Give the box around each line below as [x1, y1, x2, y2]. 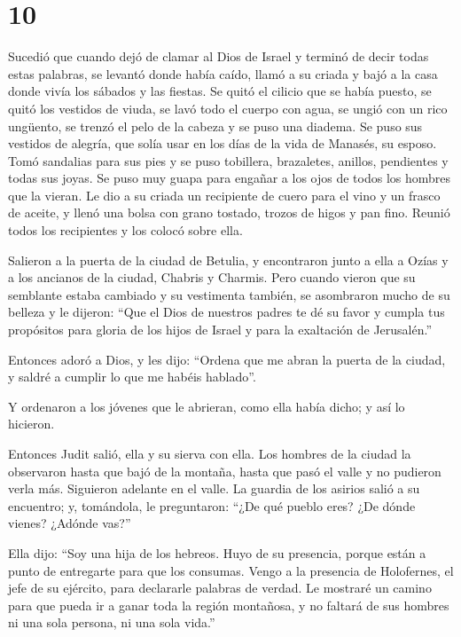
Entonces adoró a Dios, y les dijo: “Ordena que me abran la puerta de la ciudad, [8, 350, 446, 368]
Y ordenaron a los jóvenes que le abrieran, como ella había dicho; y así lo [8, 397, 405, 415]
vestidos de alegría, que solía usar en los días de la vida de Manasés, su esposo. [8, 134, 437, 153]
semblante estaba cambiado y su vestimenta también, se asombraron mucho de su [8, 285, 450, 303]
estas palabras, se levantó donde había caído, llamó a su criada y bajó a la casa [8, 64, 438, 83]
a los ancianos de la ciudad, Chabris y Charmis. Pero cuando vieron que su [8, 268, 416, 287]
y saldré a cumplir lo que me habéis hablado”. [8, 367, 256, 386]
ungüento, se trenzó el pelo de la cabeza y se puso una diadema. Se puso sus [8, 116, 423, 135]
